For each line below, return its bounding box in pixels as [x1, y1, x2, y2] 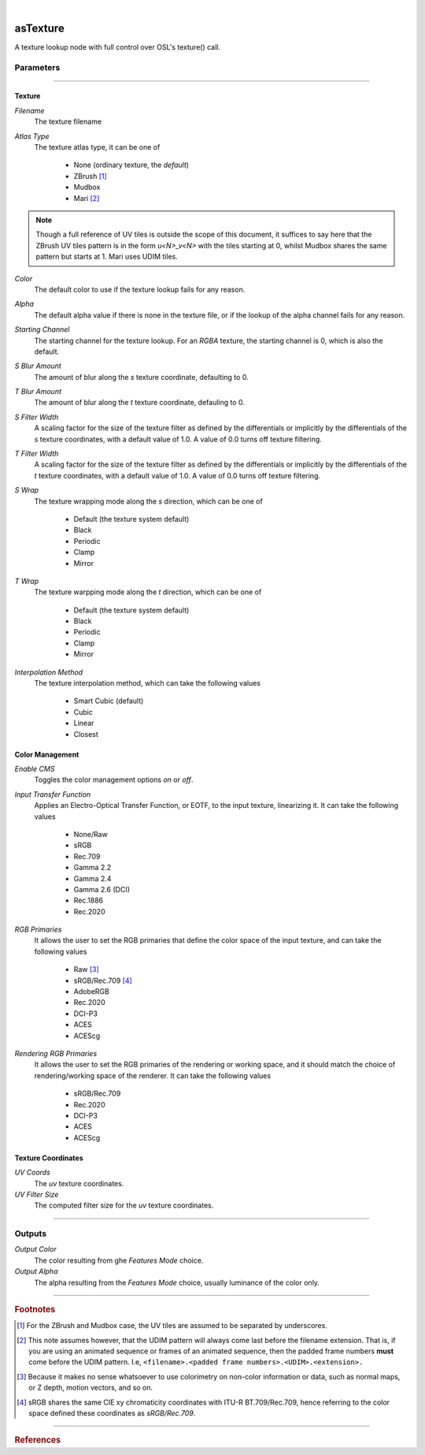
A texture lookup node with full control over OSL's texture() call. [14, 42, 220, 51]
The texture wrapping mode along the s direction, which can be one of [34, 497, 263, 506]
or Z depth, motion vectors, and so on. [28, 1383, 153, 1393]
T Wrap [14, 576, 39, 586]
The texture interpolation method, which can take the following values [34, 679, 261, 688]
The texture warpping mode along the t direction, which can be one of [34, 587, 262, 597]
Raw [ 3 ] [73, 965, 100, 974]
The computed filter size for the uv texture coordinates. [34, 1200, 214, 1210]
